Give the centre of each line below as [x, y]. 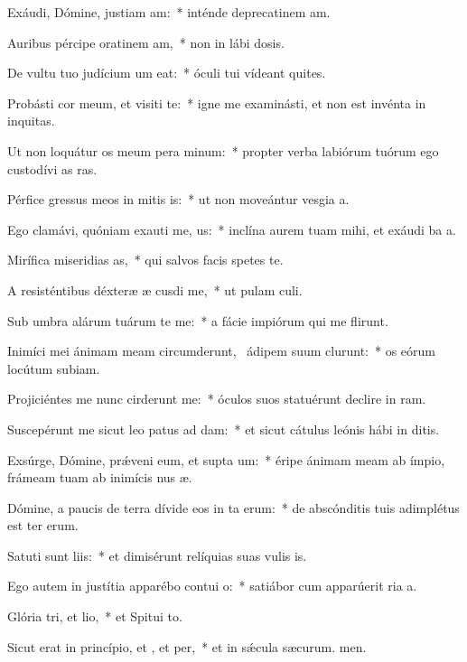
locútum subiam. [54, 368]
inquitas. [31, 121]
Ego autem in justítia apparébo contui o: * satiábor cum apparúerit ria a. [212, 586]
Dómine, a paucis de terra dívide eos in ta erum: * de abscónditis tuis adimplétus [233, 507]
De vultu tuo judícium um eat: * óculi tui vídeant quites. [167, 73]
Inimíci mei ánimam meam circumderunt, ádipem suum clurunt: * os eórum [221, 351]
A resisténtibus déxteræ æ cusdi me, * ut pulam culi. [155, 289]
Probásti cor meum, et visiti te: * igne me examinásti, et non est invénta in [217, 103]
